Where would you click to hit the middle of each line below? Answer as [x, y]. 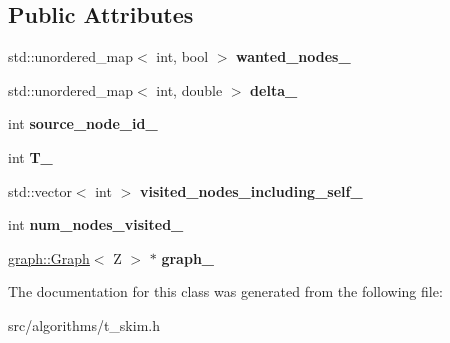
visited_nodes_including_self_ [251, 190]
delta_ [274, 89]
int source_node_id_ [83, 123]
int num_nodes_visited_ [96, 224]
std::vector [40, 190]
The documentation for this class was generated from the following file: [225, 291]
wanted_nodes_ [293, 56]
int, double [189, 89]
